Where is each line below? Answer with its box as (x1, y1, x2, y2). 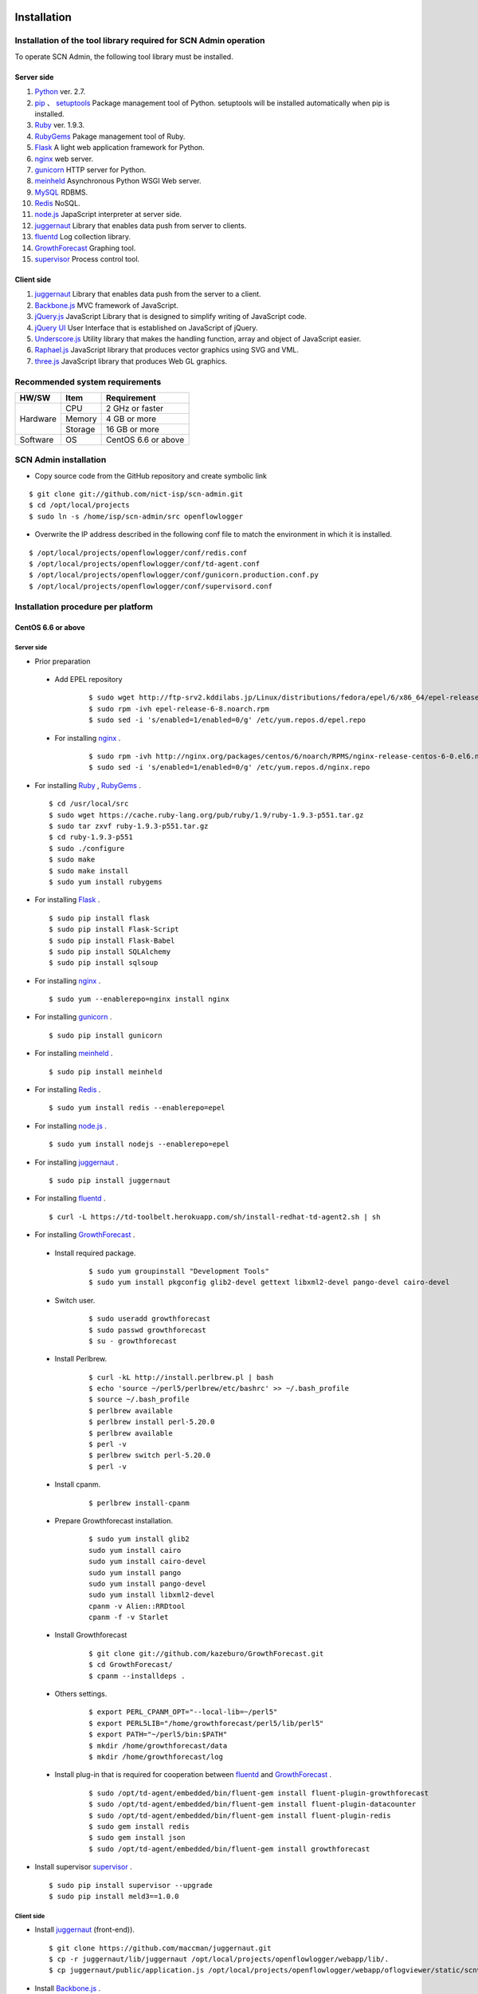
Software (19, 434, 54, 445)
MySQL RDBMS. (34, 187, 88, 197)
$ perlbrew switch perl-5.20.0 (88, 1451, 211, 1460)
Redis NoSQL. (34, 199, 80, 208)
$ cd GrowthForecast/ (88, 1660, 173, 1669)
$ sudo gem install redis (88, 1822, 190, 1830)
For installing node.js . (34, 1121, 108, 1130)
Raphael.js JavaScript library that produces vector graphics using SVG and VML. (34, 345, 299, 355)
